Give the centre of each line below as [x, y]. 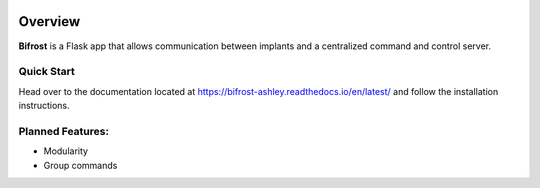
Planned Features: [64, 131]
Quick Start [46, 72]
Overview [49, 21]
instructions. [44, 106]
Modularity [66, 151]
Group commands [80, 165]
